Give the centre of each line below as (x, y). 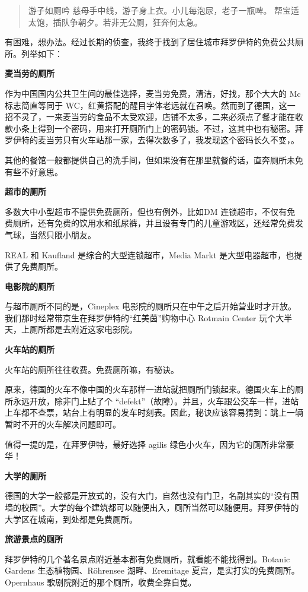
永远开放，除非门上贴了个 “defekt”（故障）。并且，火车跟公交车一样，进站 (156, 401)
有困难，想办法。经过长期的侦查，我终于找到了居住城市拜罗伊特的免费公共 (150, 42)
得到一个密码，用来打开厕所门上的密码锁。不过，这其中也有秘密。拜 (170, 128)
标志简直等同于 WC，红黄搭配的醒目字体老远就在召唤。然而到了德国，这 (146, 105)
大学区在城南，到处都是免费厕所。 (71, 519)
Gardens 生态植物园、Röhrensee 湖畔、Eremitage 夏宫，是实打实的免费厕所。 (152, 570)
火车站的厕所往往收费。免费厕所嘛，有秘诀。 (92, 369)
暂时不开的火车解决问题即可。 (63, 424)
